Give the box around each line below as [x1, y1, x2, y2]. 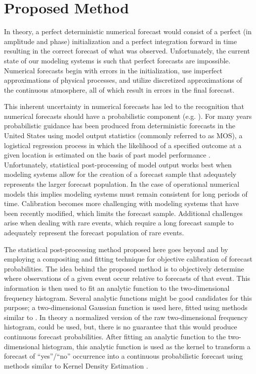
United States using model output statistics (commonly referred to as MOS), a [4, 130, 243, 141]
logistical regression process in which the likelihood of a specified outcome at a [4, 140, 242, 150]
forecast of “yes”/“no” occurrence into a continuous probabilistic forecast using [4, 351, 243, 361]
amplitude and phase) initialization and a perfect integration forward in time [4, 36, 237, 46]
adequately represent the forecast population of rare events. [4, 227, 184, 237]
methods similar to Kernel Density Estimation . [4, 360, 148, 371]
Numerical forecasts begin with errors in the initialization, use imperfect [4, 65, 222, 75]
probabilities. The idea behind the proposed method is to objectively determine [4, 263, 244, 273]
